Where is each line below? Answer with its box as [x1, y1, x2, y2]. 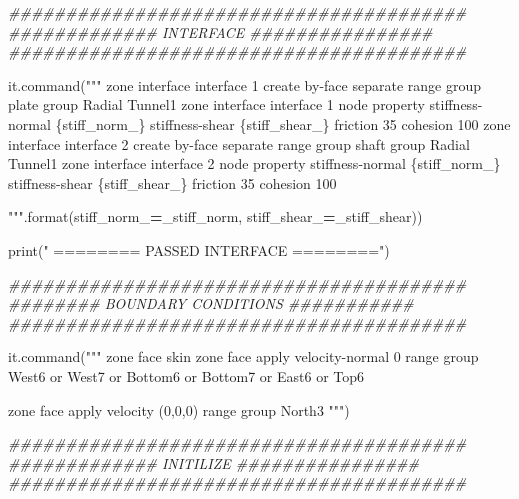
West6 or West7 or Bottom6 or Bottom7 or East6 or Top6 [8, 365, 365, 386]
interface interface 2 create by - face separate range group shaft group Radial [8, 133, 470, 154]
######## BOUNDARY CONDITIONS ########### [8, 293, 414, 314]
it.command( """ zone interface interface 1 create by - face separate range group [8, 74, 481, 95]
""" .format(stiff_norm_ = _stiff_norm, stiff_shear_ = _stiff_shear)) [8, 206, 423, 227]
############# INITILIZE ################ [8, 452, 420, 473]
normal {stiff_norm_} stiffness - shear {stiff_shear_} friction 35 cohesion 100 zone [8, 113, 511, 134]
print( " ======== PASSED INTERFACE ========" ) [8, 239, 390, 260]
